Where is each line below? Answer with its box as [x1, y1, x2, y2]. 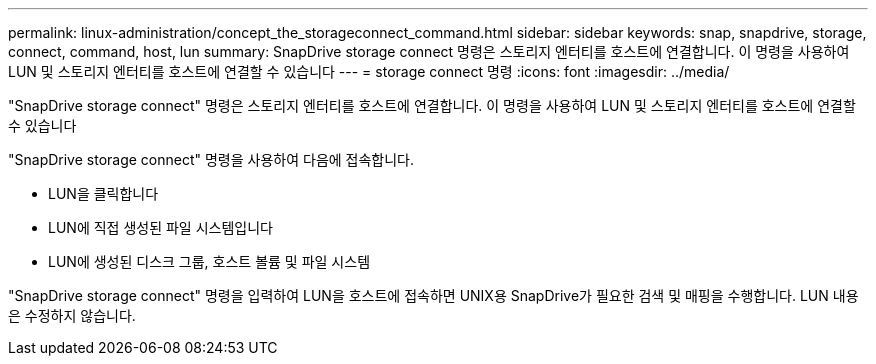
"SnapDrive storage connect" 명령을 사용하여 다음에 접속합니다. [8, 151, 415, 168]
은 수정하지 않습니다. [8, 307, 136, 324]
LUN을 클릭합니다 [48, 185, 159, 202]
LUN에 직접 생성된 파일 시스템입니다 [48, 219, 273, 236]
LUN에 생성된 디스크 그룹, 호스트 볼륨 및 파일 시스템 [48, 253, 371, 270]
